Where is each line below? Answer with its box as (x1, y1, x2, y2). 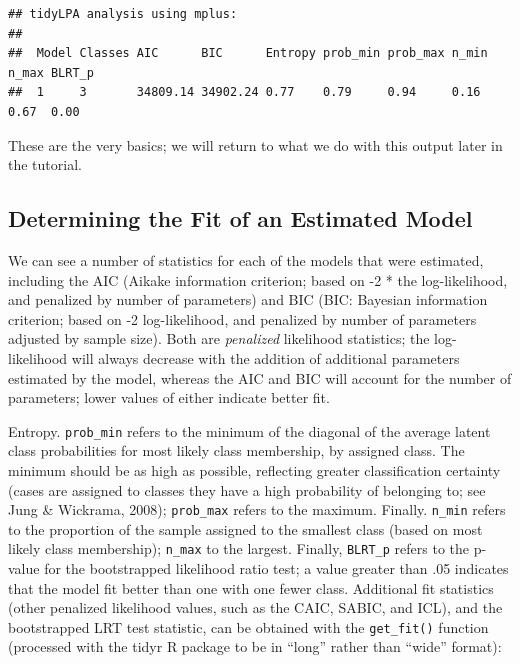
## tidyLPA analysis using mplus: (8, 7, 238, 21)
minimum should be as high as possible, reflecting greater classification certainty (8, 459, 501, 480)
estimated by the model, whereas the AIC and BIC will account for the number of (8, 367, 512, 388)
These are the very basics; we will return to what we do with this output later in (8, 134, 503, 155)
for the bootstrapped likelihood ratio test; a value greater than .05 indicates (44, 558, 509, 579)
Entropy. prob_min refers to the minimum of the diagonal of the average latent (8, 420, 491, 441)
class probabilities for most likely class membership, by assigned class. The (8, 440, 465, 461)
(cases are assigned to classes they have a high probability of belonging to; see (8, 479, 486, 500)
